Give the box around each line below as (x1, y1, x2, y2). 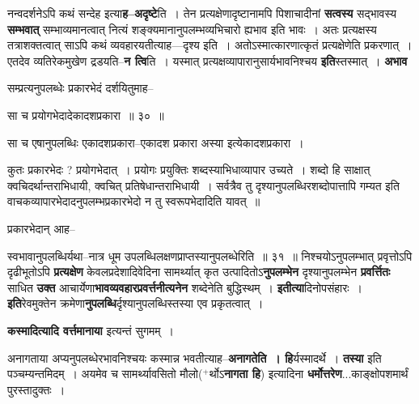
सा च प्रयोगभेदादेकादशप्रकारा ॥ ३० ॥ (7, 106, 164, 123)
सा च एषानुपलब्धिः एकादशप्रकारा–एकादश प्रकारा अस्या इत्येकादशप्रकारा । (7, 134, 304, 151)
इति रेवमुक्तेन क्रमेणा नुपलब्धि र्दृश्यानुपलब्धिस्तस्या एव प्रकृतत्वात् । (7, 295, 264, 312)
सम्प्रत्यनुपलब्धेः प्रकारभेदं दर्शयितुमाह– (7, 79, 154, 96)
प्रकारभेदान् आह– (7, 219, 75, 236)
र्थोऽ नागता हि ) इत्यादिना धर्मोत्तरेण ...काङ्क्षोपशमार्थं (209, 365, 408, 382)
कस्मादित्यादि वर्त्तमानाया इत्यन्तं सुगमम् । (7, 321, 175, 338)
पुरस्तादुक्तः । (7, 381, 66, 398)
